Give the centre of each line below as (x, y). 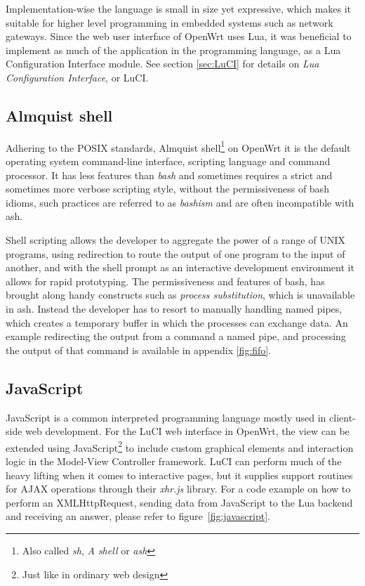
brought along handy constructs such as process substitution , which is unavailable (180, 295)
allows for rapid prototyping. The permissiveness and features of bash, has (165, 281)
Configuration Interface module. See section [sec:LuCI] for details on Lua (162, 64)
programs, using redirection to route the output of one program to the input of (175, 253)
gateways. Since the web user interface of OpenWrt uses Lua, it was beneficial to (179, 36)
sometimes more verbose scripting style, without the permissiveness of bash (167, 189)
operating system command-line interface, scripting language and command (168, 161)
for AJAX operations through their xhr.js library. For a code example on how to (178, 489)
